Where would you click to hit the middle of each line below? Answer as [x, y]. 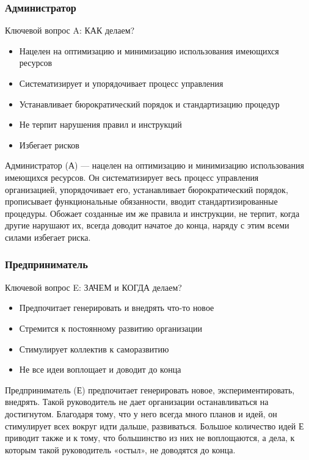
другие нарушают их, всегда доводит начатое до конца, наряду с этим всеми [147, 225]
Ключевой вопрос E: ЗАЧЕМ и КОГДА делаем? [93, 287]
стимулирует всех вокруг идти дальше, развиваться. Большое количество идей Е [154, 425]
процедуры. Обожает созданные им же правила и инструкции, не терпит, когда [152, 213]
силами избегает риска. [48, 237]
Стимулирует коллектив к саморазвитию [94, 349]
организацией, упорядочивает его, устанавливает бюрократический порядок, [147, 189]
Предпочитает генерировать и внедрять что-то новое [117, 308]
